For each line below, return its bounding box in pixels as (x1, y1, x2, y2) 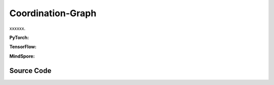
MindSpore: (9, 53, 35, 59)
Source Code (9, 66, 52, 75)
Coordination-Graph (9, 8, 96, 19)
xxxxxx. (9, 25, 25, 31)
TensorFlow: (9, 44, 37, 50)
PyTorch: (9, 34, 29, 40)
